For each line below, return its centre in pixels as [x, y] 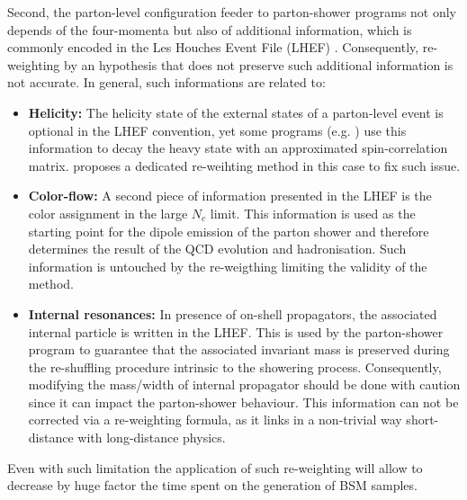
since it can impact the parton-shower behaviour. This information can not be [243, 402]
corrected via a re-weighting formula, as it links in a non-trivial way [215, 420]
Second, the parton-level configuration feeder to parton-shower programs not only [232, 12]
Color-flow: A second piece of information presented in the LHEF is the [230, 196]
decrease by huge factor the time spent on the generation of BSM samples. [212, 485]
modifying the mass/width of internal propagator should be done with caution [244, 384]
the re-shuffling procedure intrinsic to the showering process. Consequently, [235, 366]
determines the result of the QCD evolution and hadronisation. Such [217, 249]
